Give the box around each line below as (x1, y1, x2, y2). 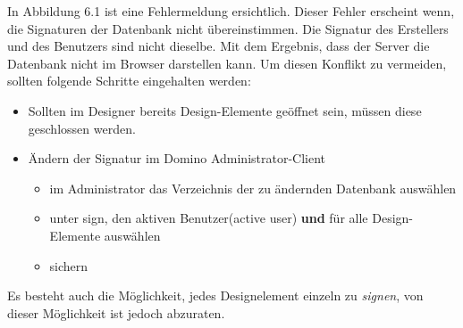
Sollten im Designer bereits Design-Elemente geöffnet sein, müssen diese (28, 101, 422, 119)
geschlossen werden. (28, 119, 136, 137)
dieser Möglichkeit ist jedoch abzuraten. (7, 303, 225, 322)
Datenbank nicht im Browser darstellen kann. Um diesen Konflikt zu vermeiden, (7, 53, 447, 72)
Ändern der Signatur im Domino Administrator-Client (28, 149, 326, 168)
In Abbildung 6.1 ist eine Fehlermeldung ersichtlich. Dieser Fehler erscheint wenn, (7, 2, 455, 20)
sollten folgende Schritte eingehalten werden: (7, 71, 251, 90)
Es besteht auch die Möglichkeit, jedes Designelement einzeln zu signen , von (7, 286, 424, 305)
